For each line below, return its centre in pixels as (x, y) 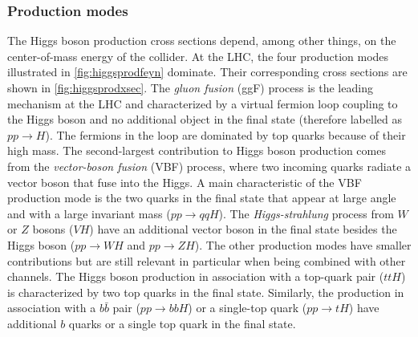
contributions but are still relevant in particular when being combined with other (207, 260)
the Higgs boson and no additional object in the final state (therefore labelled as (205, 119)
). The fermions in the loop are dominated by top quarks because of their (225, 134)
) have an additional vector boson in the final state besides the (243, 229)
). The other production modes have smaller (303, 244)
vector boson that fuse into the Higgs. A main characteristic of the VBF (185, 182)
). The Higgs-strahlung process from (306, 213)
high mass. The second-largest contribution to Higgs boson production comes (197, 150)
